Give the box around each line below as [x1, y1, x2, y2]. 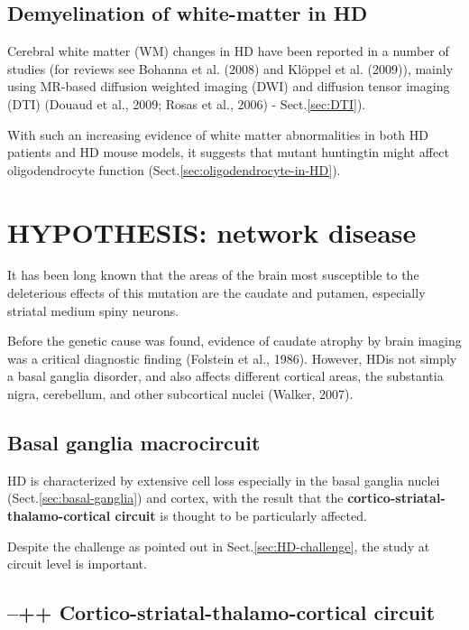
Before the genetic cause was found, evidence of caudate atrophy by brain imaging [7, 331, 462, 350]
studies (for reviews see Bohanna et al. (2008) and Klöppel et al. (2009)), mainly [7, 59, 454, 78]
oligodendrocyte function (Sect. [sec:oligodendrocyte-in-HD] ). [7, 160, 341, 179]
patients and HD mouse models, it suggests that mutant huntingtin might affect [7, 143, 449, 162]
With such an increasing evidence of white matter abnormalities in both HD [7, 125, 428, 144]
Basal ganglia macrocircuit [7, 429, 261, 457]
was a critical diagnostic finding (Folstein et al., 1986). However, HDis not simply [7, 348, 457, 367]
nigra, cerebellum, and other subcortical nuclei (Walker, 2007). [7, 384, 354, 403]
